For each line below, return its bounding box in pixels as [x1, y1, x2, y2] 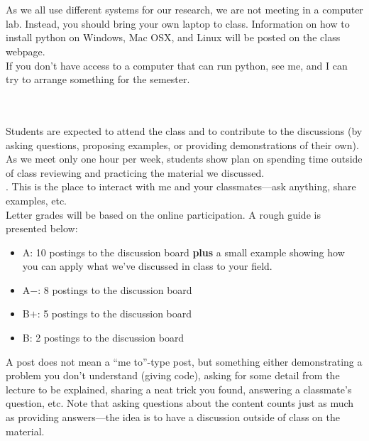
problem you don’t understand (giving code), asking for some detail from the [6, 368, 340, 383]
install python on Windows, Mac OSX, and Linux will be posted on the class [6, 30, 341, 45]
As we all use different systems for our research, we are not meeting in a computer [6, 2, 363, 17]
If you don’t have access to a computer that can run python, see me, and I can [6, 58, 348, 72]
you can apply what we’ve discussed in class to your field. [22, 258, 272, 273]
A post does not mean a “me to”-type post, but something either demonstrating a [6, 354, 363, 369]
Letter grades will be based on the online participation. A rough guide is [6, 207, 321, 222]
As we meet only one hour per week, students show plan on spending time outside [6, 151, 363, 166]
